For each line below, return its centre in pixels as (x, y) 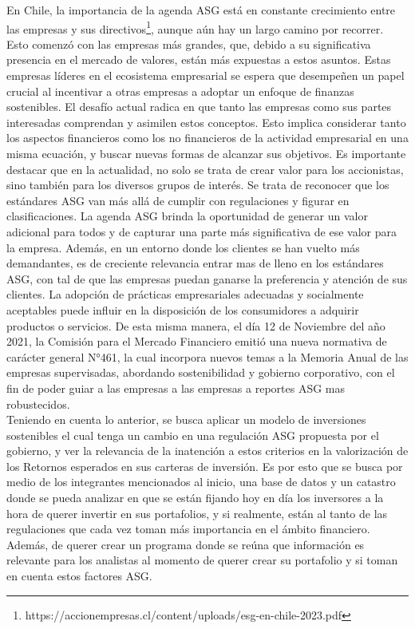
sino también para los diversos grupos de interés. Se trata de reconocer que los (198, 185)
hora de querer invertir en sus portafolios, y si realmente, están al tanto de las (197, 513)
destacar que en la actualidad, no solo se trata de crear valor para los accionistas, (205, 169)
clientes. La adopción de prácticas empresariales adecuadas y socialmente (185, 294)
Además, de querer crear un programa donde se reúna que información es (186, 544)
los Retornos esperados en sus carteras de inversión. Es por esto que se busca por (205, 466)
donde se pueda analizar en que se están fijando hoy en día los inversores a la (195, 498)
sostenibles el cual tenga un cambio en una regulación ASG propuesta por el (193, 435)
